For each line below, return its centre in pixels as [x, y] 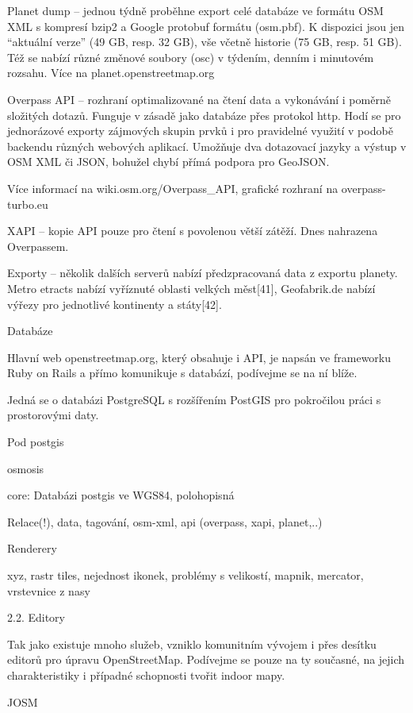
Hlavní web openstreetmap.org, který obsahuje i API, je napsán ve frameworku [199, 357]
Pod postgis [36, 442]
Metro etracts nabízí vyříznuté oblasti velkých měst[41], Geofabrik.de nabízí [191, 288]
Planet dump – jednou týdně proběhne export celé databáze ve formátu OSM [195, 10]
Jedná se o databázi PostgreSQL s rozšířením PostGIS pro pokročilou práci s [194, 399]
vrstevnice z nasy [49, 590]
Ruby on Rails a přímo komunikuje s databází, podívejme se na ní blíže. [182, 373]
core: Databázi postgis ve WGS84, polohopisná [121, 495]
